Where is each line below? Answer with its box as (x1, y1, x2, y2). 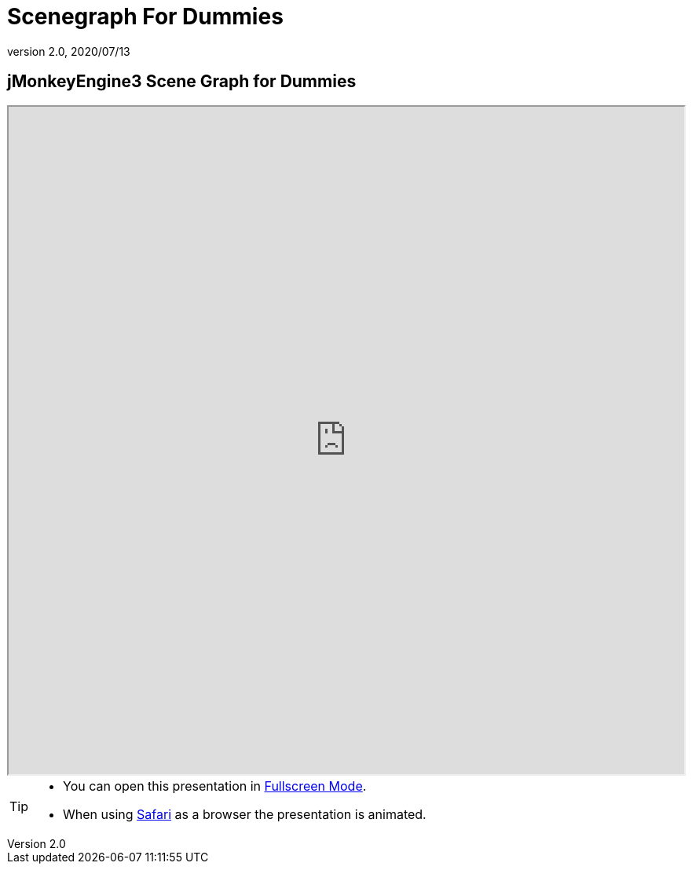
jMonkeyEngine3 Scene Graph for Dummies (7, 71, 357, 92)
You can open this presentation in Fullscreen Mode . (63, 777, 367, 794)
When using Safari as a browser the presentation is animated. (63, 806, 427, 822)
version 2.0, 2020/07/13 (7, 44, 130, 58)
